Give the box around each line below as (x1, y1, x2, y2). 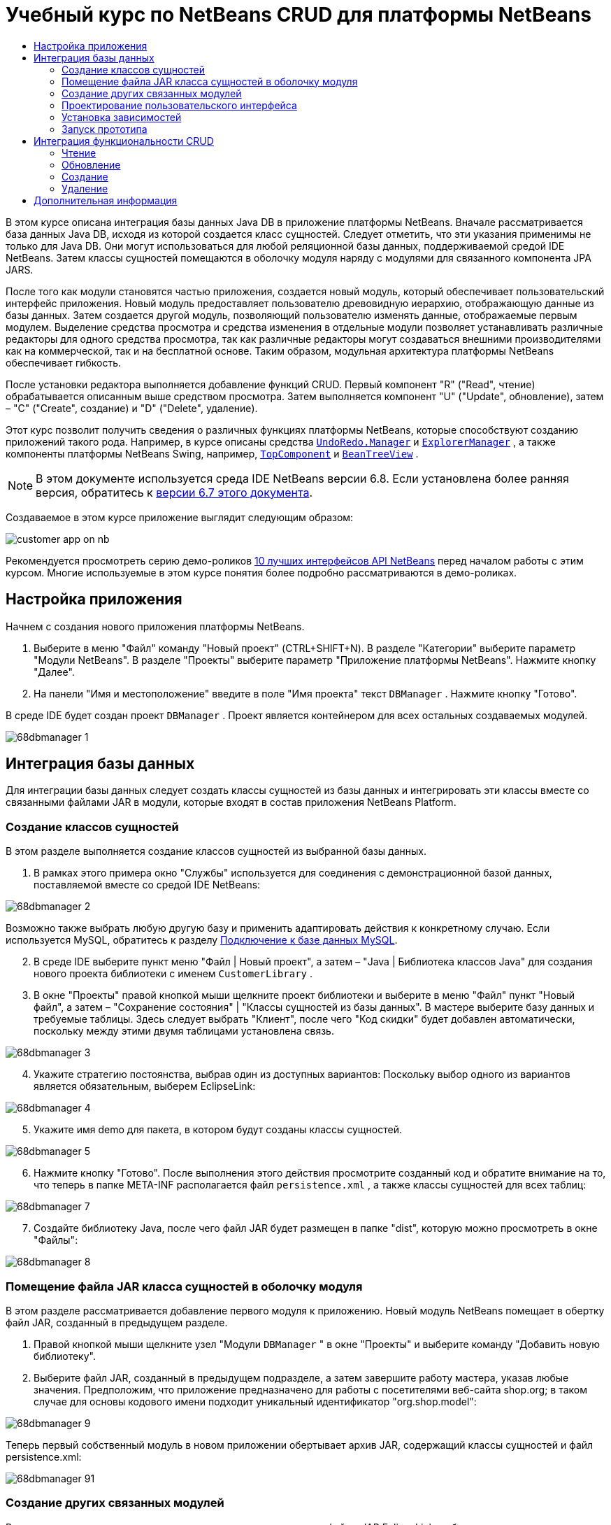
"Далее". (34, 665, 75, 678)
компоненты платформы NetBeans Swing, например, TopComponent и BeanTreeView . (6, 447, 419, 460)
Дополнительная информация (34, 194, 178, 206)
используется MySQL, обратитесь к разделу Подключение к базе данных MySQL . (6, 934, 398, 946)
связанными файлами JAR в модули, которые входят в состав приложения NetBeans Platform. (6, 796, 457, 809)
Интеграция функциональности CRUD (34, 134, 214, 147)
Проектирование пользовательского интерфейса (62, 99, 297, 111)
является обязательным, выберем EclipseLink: (34, 1080, 256, 1093)
